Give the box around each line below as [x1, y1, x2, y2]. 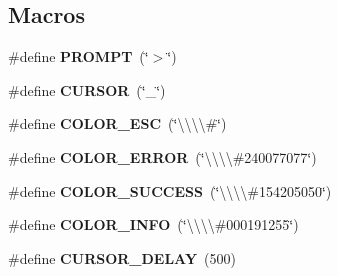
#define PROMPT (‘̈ [8, 46, 149, 67]
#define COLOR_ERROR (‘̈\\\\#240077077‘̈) [8, 146, 317, 167]
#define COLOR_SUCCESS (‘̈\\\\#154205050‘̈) [8, 180, 332, 201]
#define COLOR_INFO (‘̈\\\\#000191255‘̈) [8, 214, 299, 235]
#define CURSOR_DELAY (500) [8, 247, 237, 268]
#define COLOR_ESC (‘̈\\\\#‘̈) [8, 113, 227, 134]
